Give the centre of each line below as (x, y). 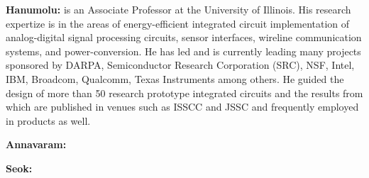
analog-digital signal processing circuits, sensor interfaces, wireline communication (184, 37)
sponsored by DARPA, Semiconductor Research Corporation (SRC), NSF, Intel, (180, 65)
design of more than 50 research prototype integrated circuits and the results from (184, 93)
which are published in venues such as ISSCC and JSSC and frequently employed (182, 107)
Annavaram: (36, 144)
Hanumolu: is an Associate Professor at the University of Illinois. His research (178, 9)
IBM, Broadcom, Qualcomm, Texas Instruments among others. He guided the (175, 78)
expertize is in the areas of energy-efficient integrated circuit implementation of (178, 23)
